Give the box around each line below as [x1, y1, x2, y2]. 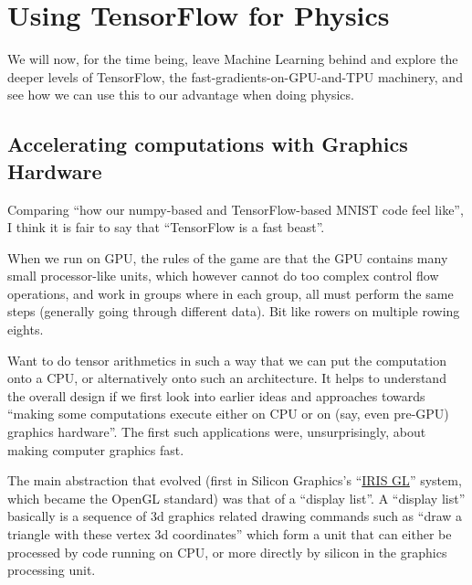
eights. [7, 320, 44, 339]
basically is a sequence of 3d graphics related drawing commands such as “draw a [7, 506, 463, 526]
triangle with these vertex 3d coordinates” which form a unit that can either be [7, 525, 452, 543]
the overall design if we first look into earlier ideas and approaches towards [7, 386, 425, 405]
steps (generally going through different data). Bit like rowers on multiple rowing [7, 302, 460, 321]
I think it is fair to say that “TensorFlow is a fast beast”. [7, 218, 325, 237]
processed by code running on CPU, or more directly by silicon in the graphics [7, 542, 447, 561]
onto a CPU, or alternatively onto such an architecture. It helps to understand [7, 368, 446, 388]
